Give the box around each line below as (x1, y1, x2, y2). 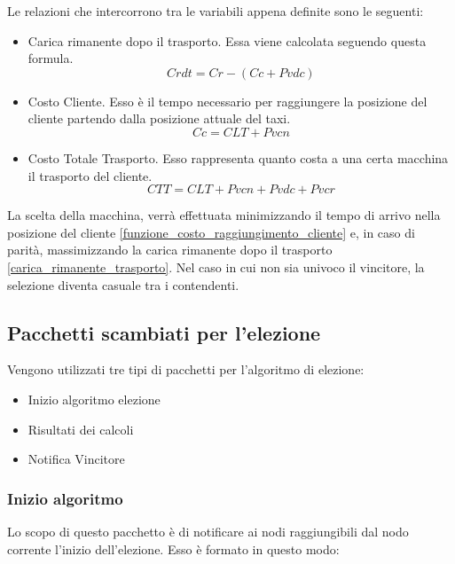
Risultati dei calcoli (27, 419, 134, 438)
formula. (27, 49, 74, 67)
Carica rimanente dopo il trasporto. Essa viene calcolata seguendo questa (27, 31, 427, 50)
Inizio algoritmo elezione (27, 389, 161, 408)
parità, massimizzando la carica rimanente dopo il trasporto (7, 240, 333, 259)
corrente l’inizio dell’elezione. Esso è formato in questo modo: (7, 539, 340, 558)
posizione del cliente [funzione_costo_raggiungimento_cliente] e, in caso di (7, 223, 415, 241)
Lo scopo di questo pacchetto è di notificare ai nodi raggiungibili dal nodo (7, 521, 409, 540)
